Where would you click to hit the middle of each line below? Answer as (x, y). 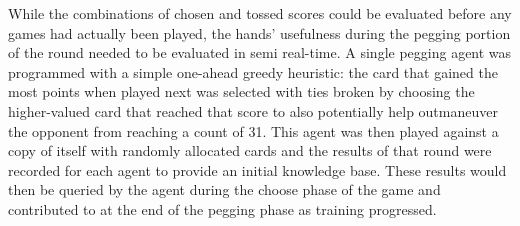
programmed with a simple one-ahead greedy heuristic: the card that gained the (253, 71)
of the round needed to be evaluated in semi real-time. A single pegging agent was (260, 52)
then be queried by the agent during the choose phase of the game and (224, 189)
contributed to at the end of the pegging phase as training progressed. (222, 208)
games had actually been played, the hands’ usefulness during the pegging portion (259, 32)
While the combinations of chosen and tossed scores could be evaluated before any (260, 13)
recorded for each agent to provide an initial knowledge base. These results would (257, 169)
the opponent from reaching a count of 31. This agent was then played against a (253, 130)
